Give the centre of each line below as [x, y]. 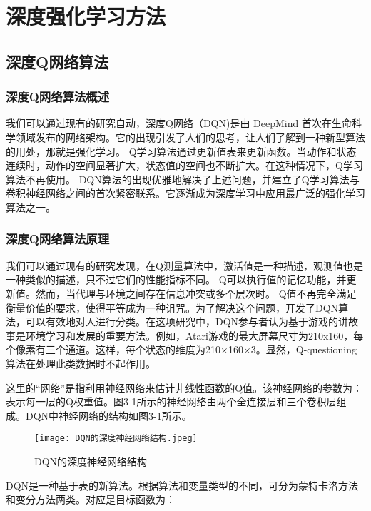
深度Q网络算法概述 [58, 97]
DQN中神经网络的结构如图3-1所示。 [108, 415]
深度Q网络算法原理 [58, 239]
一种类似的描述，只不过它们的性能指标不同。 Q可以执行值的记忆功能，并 [176, 279]
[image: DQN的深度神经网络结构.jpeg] [116, 439]
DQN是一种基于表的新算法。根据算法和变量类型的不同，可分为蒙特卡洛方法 [182, 485]
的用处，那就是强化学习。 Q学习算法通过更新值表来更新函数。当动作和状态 [181, 151]
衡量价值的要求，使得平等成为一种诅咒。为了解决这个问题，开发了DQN [172, 307]
